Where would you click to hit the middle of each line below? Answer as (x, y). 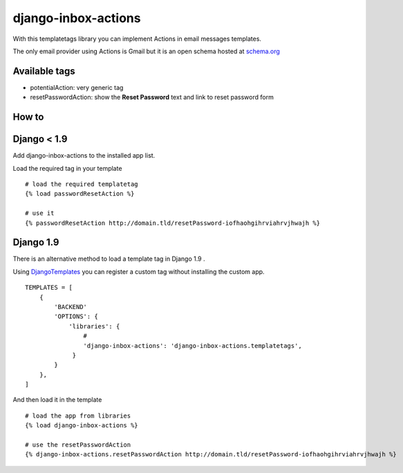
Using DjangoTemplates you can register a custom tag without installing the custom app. (139, 271)
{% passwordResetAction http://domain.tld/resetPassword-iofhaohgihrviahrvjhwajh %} (173, 223)
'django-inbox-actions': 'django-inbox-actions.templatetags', (193, 345)
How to (28, 117)
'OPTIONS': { (76, 317)
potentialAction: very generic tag (77, 87)
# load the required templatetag (82, 184)
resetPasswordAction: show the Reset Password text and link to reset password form (152, 98)
